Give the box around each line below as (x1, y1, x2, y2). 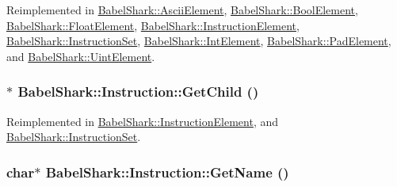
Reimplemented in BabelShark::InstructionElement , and (6, 113, 279, 129)
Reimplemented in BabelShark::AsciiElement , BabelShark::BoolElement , (6, 2, 358, 17)
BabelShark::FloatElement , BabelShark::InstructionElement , (6, 17, 300, 33)
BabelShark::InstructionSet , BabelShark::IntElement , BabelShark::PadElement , (6, 32, 391, 49)
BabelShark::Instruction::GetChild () (17, 82, 259, 101)
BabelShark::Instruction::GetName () (45, 162, 289, 181)
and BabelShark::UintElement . (6, 48, 155, 64)
